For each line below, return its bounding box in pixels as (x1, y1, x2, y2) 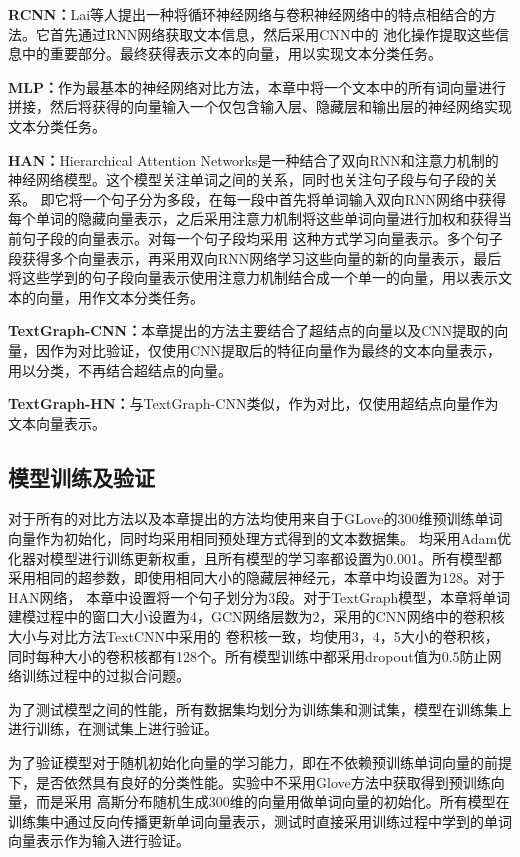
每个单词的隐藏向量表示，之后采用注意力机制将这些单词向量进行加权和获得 (8, 208, 498, 229)
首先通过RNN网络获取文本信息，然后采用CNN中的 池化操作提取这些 (49, 23, 496, 44)
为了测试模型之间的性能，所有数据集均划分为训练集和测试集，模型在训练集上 (8, 698, 512, 719)
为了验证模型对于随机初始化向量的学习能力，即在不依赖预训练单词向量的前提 (8, 752, 512, 773)
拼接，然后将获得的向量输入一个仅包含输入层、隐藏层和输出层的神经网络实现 (8, 96, 512, 117)
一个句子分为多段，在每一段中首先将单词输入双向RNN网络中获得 (82, 188, 506, 209)
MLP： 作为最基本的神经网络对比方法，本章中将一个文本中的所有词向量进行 (8, 76, 506, 97)
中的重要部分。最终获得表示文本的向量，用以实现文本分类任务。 (21, 43, 442, 64)
